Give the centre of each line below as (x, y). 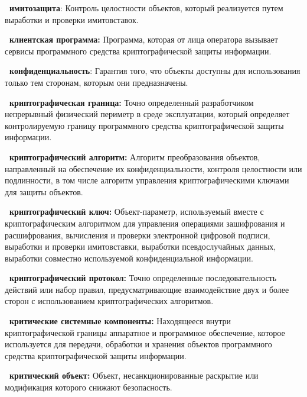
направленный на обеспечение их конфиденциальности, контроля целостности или (153, 168)
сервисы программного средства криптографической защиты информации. (138, 51)
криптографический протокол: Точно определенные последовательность (143, 278)
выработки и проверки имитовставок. (72, 19)
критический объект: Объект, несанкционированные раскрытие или (134, 375)
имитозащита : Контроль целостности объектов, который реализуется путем (146, 8)
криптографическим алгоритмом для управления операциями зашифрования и (145, 223)
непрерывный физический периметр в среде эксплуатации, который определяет (147, 114)
